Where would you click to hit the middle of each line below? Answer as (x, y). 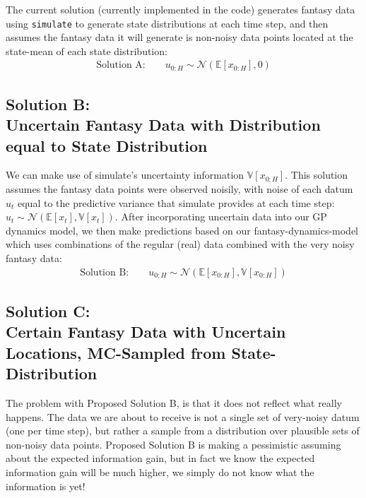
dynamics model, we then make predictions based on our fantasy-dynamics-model (182, 230)
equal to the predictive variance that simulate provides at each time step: (176, 202)
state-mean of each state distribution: (87, 51)
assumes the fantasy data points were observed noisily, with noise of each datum (179, 189)
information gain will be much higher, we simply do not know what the (160, 472)
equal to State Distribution (107, 145)
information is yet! (46, 486)
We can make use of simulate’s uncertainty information (125, 175)
